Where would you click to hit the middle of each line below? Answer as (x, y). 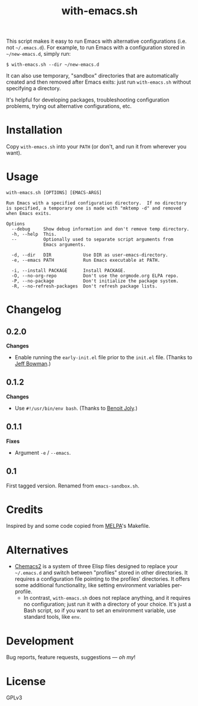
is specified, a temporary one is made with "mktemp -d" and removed (94, 208)
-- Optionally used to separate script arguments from (92, 240)
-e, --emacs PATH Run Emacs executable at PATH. (86, 260)
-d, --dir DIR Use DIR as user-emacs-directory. (90, 255)
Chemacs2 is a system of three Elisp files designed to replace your (96, 566)
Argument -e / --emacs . (43, 452)
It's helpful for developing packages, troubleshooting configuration (88, 100)
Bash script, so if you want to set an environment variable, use (100, 610)
